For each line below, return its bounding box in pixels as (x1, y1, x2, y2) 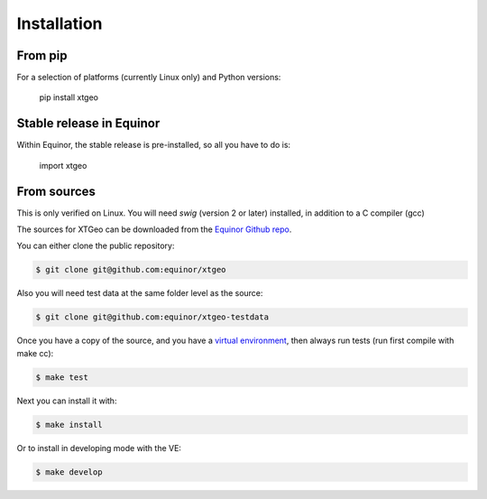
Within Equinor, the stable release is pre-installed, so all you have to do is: (16, 140, 291, 151)
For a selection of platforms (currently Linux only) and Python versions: (16, 72, 281, 83)
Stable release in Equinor (16, 116, 161, 131)
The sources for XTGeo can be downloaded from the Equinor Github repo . (16, 224, 292, 235)
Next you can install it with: (16, 395, 117, 406)
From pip (16, 48, 68, 63)
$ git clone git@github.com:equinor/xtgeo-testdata (35, 312, 270, 322)
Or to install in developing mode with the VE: (16, 442, 182, 453)
